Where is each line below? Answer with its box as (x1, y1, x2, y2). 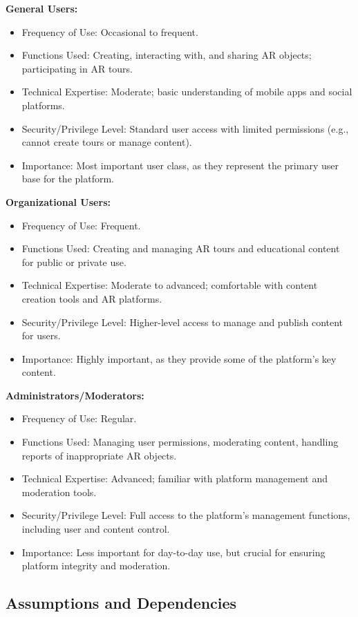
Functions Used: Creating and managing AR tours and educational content (21, 241, 340, 256)
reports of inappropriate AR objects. (21, 448, 177, 462)
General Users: (6, 1, 78, 15)
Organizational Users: (6, 194, 111, 209)
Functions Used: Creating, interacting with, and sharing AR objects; (21, 48, 312, 62)
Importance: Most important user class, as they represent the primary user (21, 158, 339, 172)
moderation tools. (21, 484, 97, 499)
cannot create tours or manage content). (21, 135, 192, 149)
